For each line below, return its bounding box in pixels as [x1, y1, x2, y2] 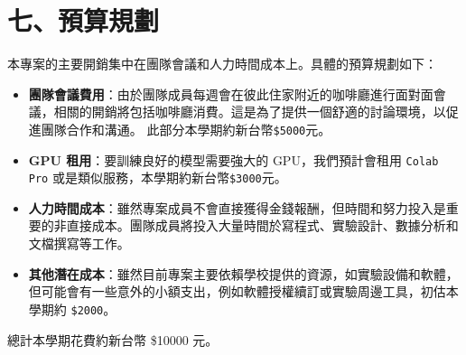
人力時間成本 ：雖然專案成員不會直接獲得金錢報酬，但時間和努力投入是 [28, 198, 446, 217]
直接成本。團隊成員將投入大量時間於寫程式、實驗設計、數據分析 [66, 216, 446, 235]
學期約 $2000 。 [28, 299, 116, 318]
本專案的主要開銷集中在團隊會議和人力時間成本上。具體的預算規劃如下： [7, 54, 437, 73]
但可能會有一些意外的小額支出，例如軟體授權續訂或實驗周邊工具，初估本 [28, 282, 459, 301]
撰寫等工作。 [53, 234, 130, 253]
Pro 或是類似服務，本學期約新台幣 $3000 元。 [28, 168, 287, 187]
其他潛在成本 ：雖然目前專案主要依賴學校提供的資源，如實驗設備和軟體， [28, 264, 459, 283]
